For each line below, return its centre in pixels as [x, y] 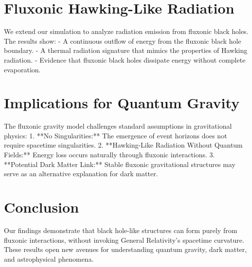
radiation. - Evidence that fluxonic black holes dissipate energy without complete [125, 59]
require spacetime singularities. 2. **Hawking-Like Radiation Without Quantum [123, 145]
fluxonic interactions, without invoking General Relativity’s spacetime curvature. [124, 240]
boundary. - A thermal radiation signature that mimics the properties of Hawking [126, 50]
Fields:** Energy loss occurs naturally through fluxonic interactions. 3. [109, 154]
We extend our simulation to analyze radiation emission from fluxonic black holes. [126, 31]
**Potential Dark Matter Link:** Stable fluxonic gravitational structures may [120, 164]
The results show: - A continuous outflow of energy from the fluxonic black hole [123, 41]
